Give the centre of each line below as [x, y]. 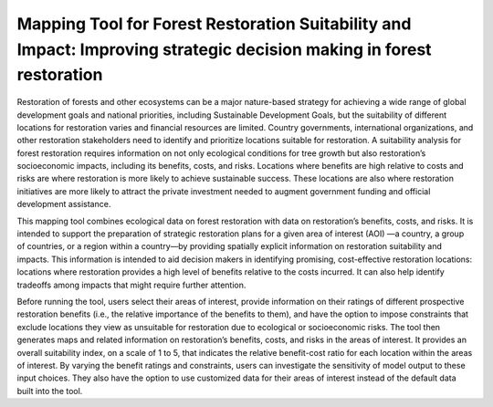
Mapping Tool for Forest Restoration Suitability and [214, 24]
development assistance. [64, 204]
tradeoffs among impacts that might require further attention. [131, 285]
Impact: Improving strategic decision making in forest [225, 49]
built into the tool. [50, 391]
